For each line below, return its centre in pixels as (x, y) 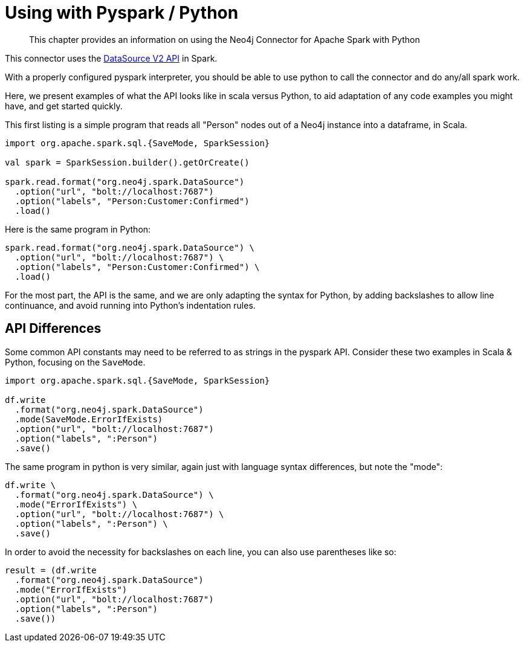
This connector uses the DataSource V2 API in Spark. (111, 58)
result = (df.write (51, 570)
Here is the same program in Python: (78, 229)
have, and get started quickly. (64, 106)
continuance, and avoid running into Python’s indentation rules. (130, 305)
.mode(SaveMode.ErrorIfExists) (89, 419)
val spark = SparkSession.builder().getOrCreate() (127, 162)
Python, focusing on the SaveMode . (75, 362)
